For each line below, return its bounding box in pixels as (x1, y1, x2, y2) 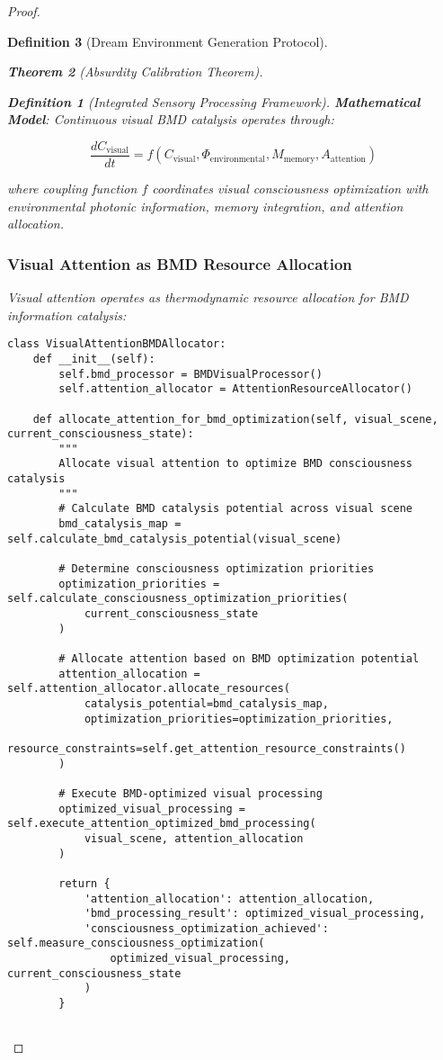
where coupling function (7, 179, 137, 198)
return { (58, 876, 111, 890)
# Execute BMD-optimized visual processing (58, 786, 323, 800)
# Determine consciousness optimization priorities (58, 562, 375, 576)
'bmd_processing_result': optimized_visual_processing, (84, 907, 426, 921)
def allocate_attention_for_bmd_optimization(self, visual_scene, (32, 412, 439, 426)
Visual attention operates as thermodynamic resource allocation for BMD (7, 288, 409, 307)
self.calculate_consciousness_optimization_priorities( (7, 592, 349, 606)
